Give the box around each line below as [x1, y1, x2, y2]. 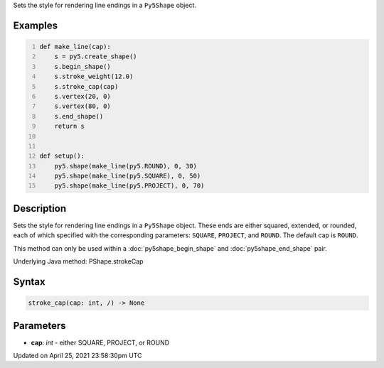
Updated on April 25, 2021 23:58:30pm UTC [13, 352, 142, 360]
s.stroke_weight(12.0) [54, 72, 134, 81]
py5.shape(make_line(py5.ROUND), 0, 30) [54, 162, 197, 170]
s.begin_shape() [54, 63, 112, 70]
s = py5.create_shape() [54, 53, 138, 60]
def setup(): [39, 152, 85, 160]
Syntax [13, 276, 46, 288]
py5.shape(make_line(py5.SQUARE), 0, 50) [54, 172, 201, 180]
